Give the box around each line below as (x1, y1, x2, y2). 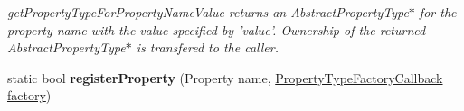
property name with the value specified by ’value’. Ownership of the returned (7, 20, 426, 39)
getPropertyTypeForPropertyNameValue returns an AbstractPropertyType (7, 3, 409, 21)
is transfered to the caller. (136, 38, 279, 57)
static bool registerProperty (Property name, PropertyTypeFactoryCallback (7, 68, 443, 87)
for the (419, 3, 457, 21)
